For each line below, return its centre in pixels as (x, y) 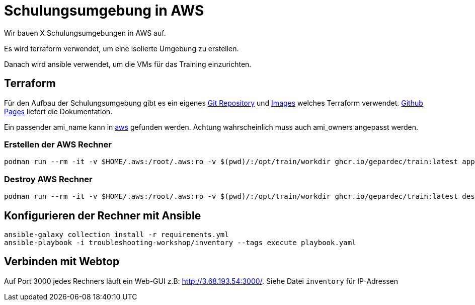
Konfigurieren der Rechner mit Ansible (103, 215)
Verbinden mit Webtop (62, 262)
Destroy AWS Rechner (48, 179)
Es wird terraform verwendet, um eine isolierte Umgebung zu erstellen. (122, 48)
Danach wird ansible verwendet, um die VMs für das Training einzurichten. (128, 64)
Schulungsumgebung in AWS (104, 11)
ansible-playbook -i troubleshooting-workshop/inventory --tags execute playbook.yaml (180, 242)
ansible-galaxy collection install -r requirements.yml (116, 234)
